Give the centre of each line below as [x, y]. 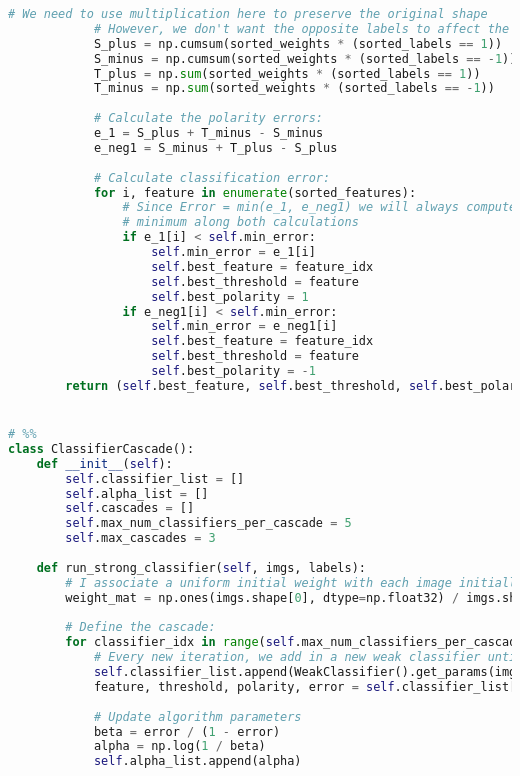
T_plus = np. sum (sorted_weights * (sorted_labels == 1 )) [287, 73]
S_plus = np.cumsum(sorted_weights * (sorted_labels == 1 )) [298, 43]
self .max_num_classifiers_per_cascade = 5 [208, 523]
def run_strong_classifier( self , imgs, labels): [201, 567]
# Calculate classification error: [212, 177]
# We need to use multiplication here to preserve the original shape [248, 14]
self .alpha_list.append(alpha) [197, 761]
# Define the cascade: [140, 627]
